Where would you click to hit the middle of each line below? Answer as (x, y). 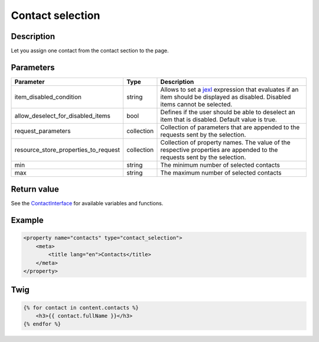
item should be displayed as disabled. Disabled (226, 96)
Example (27, 220)
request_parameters (43, 131)
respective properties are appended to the (219, 150)
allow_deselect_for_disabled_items (62, 115)
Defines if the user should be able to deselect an (228, 112)
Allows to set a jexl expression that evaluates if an (230, 89)
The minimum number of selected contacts (220, 164)
